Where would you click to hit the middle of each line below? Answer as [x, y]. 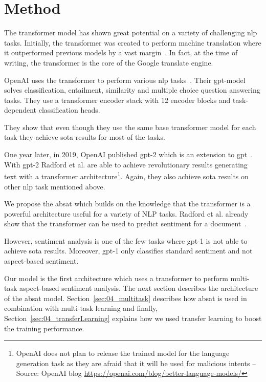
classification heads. [69, 110]
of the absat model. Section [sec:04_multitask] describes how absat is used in [126, 298]
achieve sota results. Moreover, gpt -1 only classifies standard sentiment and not [128, 251]
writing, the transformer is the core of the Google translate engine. [109, 62]
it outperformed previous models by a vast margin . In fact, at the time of [121, 52]
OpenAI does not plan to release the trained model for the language [123, 353]
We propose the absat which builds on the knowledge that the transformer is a [127, 204]
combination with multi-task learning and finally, [81, 308]
